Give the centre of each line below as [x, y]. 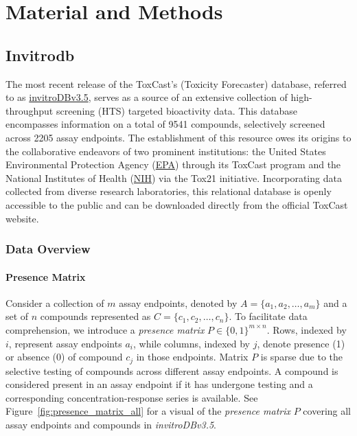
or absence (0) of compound [64, 357]
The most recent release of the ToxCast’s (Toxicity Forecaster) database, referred [176, 83]
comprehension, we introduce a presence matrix [105, 329]
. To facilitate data [268, 316]
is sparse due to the [302, 357]
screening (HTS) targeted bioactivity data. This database [177, 110]
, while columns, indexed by [191, 343]
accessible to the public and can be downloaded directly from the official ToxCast [177, 204]
